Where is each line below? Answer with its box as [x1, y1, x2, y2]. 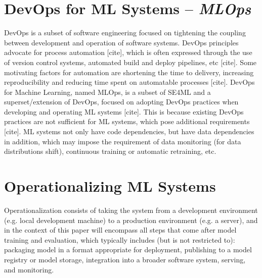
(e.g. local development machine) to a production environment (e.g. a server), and [4, 214, 258, 225]
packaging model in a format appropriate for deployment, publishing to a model [4, 244, 252, 255]
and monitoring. [4, 264, 54, 274]
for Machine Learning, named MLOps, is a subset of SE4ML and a [4, 86, 211, 97]
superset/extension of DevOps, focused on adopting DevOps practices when [4, 96, 239, 107]
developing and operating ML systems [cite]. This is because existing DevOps [4, 106, 244, 117]
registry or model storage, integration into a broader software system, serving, [4, 254, 246, 264]
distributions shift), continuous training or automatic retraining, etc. [4, 146, 216, 156]
